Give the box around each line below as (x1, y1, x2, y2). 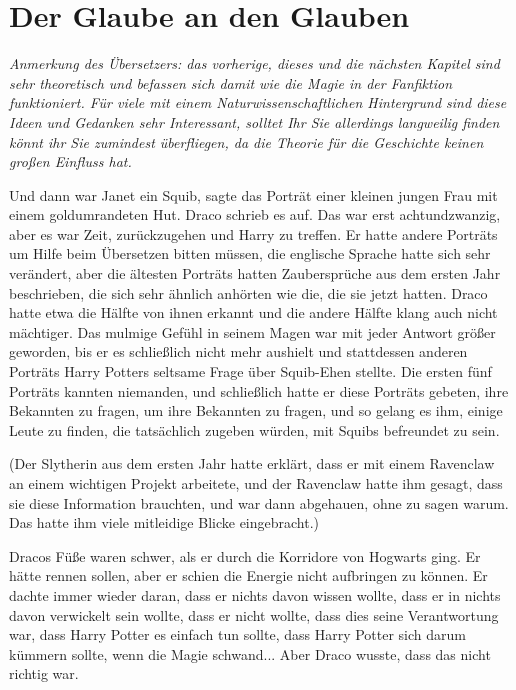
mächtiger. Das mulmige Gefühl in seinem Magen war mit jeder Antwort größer (9, 321, 496, 342)
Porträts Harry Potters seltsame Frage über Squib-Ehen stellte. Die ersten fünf (9, 361, 492, 382)
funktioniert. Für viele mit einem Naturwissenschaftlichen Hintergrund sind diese (9, 92, 507, 113)
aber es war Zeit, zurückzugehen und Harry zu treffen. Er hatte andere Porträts (9, 223, 498, 244)
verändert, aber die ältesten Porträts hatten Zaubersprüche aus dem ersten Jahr (9, 263, 501, 284)
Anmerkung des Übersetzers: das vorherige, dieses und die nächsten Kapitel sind (9, 53, 500, 74)
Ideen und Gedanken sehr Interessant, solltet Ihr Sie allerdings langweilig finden (9, 111, 500, 132)
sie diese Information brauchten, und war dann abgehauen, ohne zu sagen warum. (9, 492, 509, 513)
